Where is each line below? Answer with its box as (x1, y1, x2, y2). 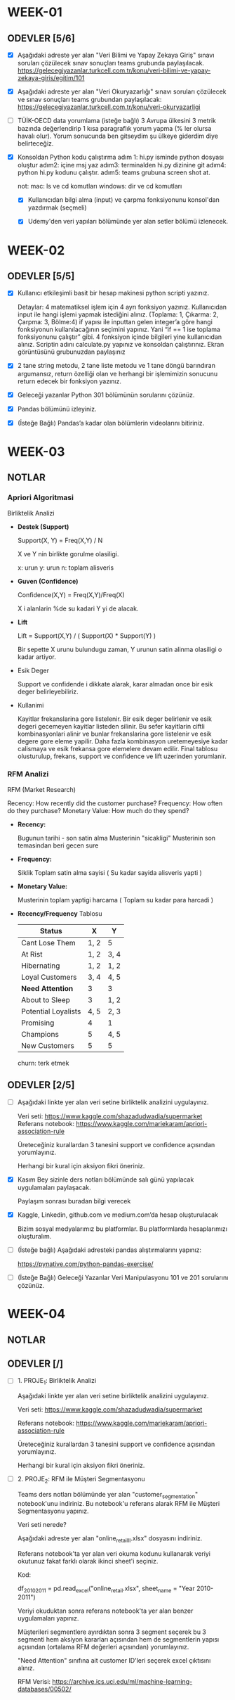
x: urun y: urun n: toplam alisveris (17, 563, 114, 572)
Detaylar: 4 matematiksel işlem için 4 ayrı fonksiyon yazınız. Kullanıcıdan (17, 303, 227, 312)
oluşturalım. (17, 1232, 52, 1240)
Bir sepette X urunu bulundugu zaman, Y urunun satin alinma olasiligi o (17, 645, 222, 653)
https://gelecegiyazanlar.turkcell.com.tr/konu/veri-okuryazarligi (17, 103, 201, 111)
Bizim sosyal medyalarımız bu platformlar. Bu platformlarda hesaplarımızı (17, 1225, 228, 1233)
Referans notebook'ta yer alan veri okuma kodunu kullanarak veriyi (17, 1549, 210, 1558)
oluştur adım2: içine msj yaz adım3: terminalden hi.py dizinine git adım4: (17, 161, 227, 170)
